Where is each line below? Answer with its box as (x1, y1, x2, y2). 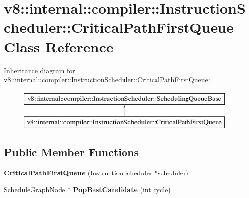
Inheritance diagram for (4, 65, 75, 75)
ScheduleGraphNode (4, 184, 65, 194)
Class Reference (4, 36, 114, 56)
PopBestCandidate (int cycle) (73, 184, 171, 194)
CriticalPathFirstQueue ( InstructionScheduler (4, 168, 153, 178)
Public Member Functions (4, 145, 139, 160)
